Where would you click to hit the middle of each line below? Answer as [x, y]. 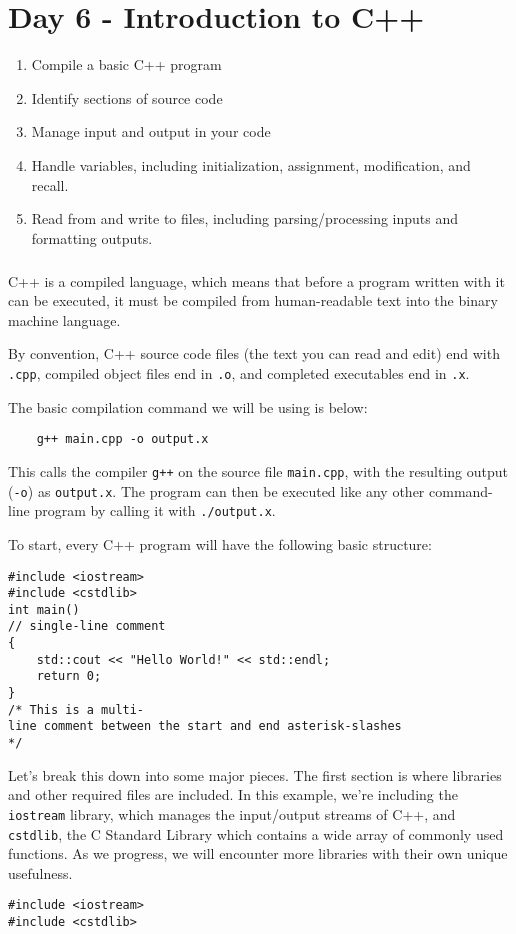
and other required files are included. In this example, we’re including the [233, 794]
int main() [44, 609]
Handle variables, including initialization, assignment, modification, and [251, 164]
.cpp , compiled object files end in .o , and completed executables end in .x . [239, 373]
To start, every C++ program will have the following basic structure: [220, 543]
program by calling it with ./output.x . [155, 510]
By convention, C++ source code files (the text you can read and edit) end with [254, 353]
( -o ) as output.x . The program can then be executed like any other [216, 490]
